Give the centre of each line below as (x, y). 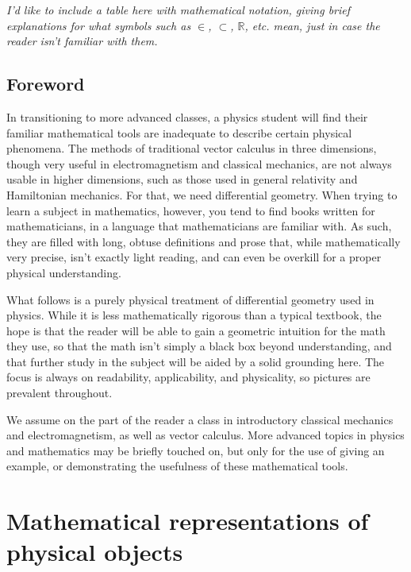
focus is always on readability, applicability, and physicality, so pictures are (188, 377)
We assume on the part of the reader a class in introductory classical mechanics (200, 419)
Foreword (46, 84)
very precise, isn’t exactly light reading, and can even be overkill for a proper (194, 257)
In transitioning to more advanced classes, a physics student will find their (187, 116)
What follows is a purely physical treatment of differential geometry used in (190, 299)
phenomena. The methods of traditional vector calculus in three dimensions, (192, 148)
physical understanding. (64, 272)
